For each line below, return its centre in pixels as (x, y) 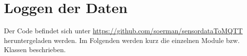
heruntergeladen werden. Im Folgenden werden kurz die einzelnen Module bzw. (122, 40)
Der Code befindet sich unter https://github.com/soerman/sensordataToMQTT (123, 31)
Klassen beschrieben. (35, 49)
